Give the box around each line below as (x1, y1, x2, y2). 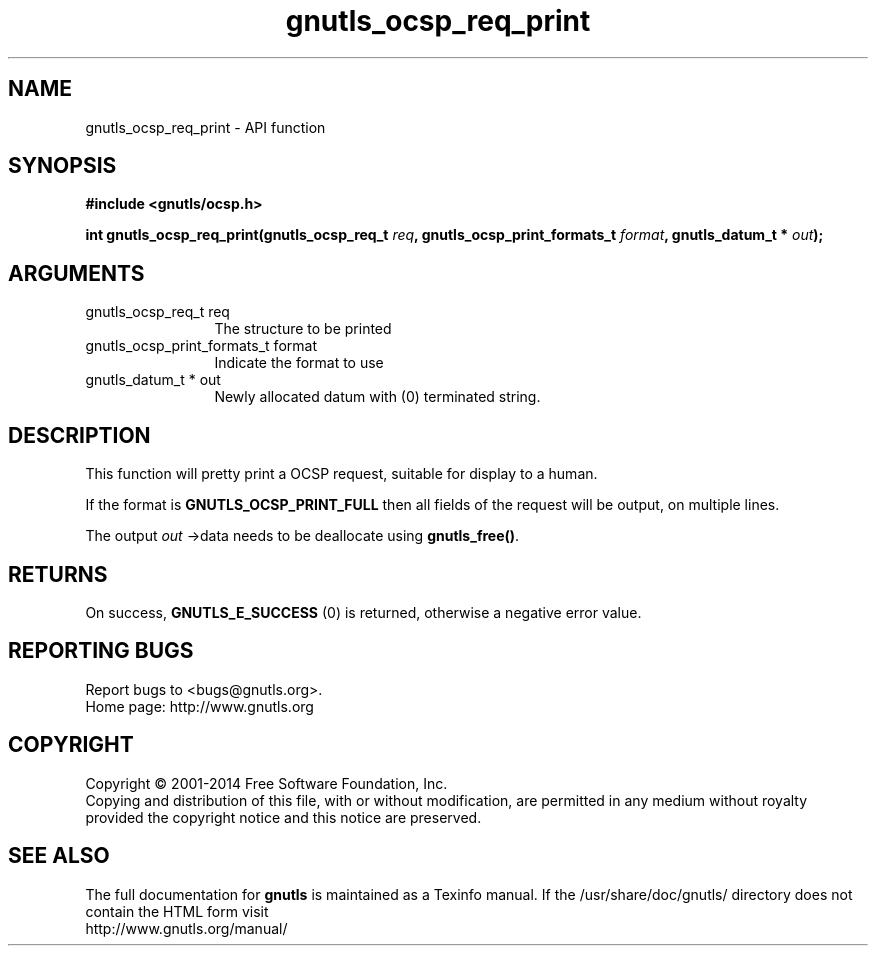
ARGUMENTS (8, 260, 145, 286)
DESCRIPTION (8, 422, 151, 448)
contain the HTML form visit (85, 902, 269, 920)
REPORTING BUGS (8, 638, 194, 664)
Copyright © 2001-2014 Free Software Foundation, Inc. (85, 774, 448, 792)
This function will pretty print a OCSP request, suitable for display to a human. (85, 465, 598, 483)
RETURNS (8, 561, 108, 587)
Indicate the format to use (214, 354, 384, 372)
